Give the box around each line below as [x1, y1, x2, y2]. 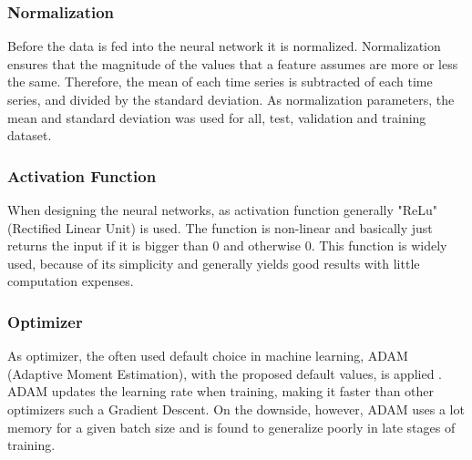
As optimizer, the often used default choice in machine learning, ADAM [7, 346, 408, 365]
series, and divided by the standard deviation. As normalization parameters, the [7, 90, 455, 108]
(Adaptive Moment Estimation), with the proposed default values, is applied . [7, 363, 442, 383]
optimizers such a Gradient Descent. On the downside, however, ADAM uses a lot [7, 399, 465, 418]
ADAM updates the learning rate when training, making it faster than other [7, 382, 435, 401]
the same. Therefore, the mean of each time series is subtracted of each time [7, 72, 433, 91]
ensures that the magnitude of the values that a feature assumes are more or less [7, 54, 458, 73]
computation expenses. [7, 271, 134, 291]
